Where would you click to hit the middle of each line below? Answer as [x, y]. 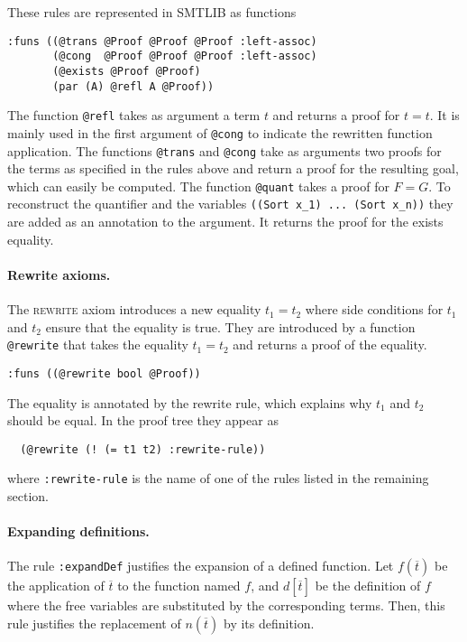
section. [28, 496]
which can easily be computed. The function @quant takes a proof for [198, 186]
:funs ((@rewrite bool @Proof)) [104, 373]
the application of [56, 586]
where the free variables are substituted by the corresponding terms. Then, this [226, 605]
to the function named [179, 586]
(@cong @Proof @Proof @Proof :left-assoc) [185, 56]
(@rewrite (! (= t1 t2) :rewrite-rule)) [143, 449]
